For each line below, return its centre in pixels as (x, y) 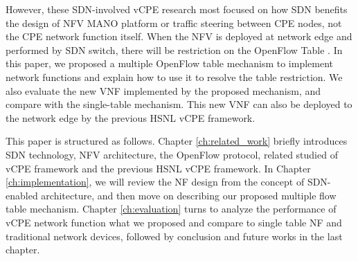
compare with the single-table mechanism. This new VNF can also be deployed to (179, 104)
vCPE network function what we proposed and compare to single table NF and (174, 222)
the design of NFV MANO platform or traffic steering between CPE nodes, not (174, 22)
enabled (22, 195)
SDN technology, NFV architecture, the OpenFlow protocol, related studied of (172, 154)
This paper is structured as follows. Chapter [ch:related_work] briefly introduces (177, 141)
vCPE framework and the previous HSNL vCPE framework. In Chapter (158, 168)
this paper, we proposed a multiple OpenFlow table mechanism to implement (169, 63)
